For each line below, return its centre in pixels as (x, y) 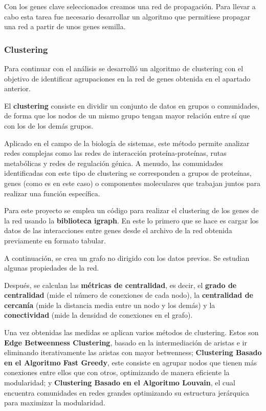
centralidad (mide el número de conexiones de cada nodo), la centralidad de (129, 295)
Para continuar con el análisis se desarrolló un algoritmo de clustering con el (124, 68)
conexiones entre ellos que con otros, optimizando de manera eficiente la (117, 372)
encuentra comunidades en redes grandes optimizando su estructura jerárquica (127, 392)
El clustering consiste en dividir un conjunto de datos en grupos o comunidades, (132, 105)
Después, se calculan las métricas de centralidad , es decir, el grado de (120, 285)
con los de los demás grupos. (49, 125)
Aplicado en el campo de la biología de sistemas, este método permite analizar (127, 143)
